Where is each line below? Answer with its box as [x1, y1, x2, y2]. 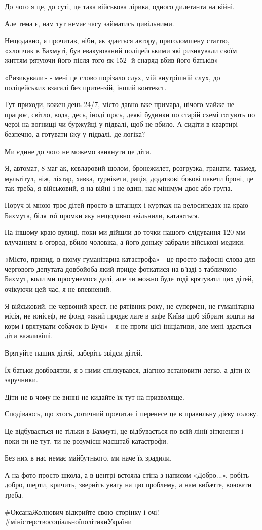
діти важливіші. [5, 330, 53, 341]
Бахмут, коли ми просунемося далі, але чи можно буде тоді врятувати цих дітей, [5, 273, 254, 284]
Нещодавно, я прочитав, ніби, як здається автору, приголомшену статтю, [5, 35, 230, 46]
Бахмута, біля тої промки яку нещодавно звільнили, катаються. [5, 209, 200, 220]
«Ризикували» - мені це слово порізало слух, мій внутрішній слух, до [5, 72, 220, 82]
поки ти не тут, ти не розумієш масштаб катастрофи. [5, 435, 168, 446]
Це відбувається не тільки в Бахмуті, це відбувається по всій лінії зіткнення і [5, 426, 244, 436]
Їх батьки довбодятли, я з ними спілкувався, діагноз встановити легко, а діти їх [5, 364, 250, 375]
